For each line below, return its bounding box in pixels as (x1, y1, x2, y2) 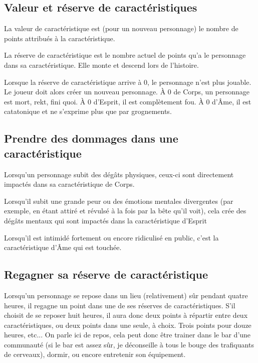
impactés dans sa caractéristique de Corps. (4, 179, 135, 189)
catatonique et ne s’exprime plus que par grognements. (4, 106, 172, 116)
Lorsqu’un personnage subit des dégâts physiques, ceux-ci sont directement (4, 169, 234, 179)
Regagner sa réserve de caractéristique (4, 267, 208, 282)
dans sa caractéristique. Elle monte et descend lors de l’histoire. (4, 59, 199, 70)
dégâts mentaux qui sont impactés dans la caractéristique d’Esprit (4, 215, 207, 225)
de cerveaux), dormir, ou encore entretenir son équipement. (4, 349, 186, 359)
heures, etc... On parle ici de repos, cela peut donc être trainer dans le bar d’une (4, 329, 251, 340)
